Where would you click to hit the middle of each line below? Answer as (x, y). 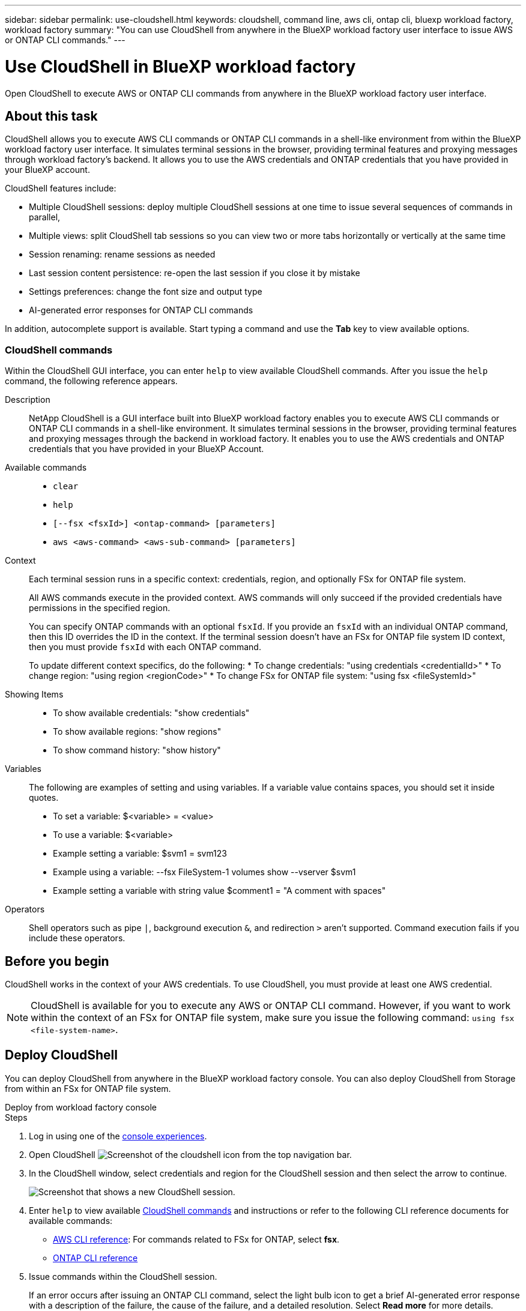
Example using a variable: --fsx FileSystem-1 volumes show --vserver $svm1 (204, 872)
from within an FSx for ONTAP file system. (88, 1088)
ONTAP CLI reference (95, 1258)
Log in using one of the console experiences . (118, 1136)
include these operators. (77, 938)
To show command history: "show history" (137, 750)
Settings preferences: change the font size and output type (146, 292)
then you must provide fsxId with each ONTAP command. (145, 647)
